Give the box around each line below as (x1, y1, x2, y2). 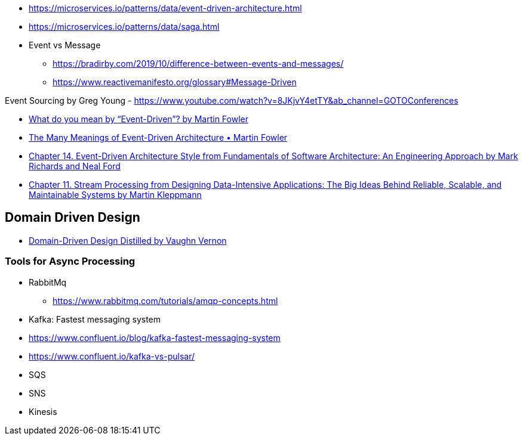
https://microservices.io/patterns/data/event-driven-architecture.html (29, 3, 302, 13)
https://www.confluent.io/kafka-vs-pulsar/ (29, 351, 195, 361)
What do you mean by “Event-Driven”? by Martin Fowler (29, 114, 248, 124)
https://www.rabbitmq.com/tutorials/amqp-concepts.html (53, 295, 278, 306)
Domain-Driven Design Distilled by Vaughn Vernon (29, 235, 227, 246)
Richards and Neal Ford (29, 161, 121, 171)
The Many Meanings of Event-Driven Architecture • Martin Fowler (29, 132, 288, 142)
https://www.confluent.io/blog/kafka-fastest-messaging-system (29, 332, 281, 343)
